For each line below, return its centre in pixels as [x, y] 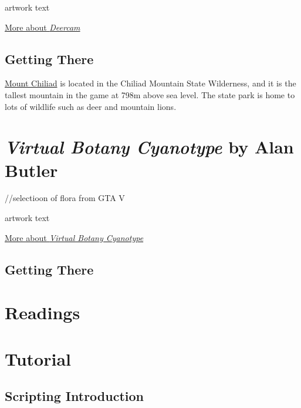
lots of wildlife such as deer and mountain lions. [91, 106]
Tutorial [38, 358]
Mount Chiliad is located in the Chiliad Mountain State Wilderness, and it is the [150, 83]
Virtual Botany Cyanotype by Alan [149, 147]
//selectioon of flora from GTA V [65, 198]
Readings [43, 312]
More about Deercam [43, 27]
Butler [31, 170]
